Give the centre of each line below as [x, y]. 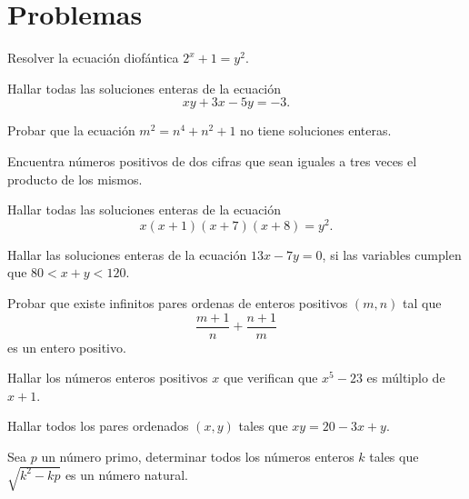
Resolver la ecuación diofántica [93, 58]
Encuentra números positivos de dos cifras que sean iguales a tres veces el [212, 160]
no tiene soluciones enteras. [316, 130]
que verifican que [270, 378]
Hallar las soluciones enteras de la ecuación [127, 254]
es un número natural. [127, 474]
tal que [422, 302]
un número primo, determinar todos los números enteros [198, 456]
